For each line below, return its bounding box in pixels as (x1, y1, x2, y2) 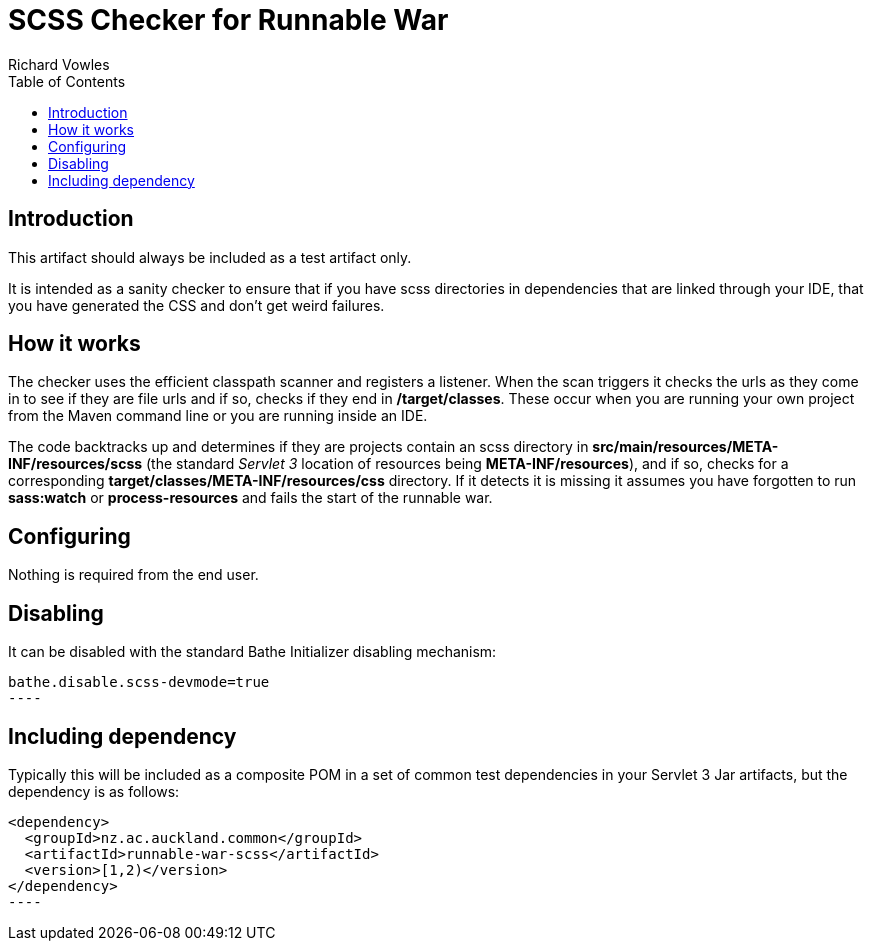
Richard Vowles (8, 55, 110, 73)
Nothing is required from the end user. (8, 566, 259, 584)
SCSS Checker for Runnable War (8, 3, 449, 37)
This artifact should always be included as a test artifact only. (8, 248, 412, 266)
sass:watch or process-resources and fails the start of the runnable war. (8, 489, 493, 507)
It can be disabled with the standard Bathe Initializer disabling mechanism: (8, 643, 497, 661)
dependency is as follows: (8, 782, 180, 800)
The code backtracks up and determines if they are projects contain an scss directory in (8, 438, 589, 456)
